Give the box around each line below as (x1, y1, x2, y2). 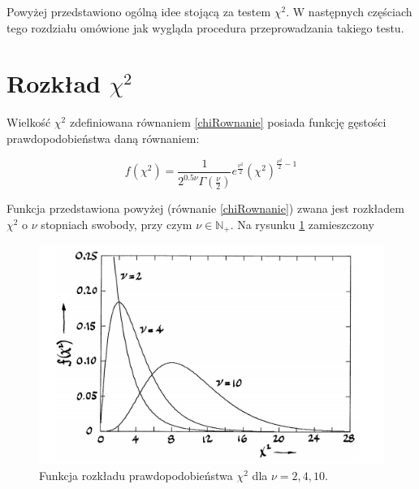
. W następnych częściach (286, 3, 413, 19)
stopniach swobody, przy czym (41, 215, 192, 232)
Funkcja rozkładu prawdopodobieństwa (39, 467, 233, 484)
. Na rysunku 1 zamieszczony (230, 215, 374, 232)
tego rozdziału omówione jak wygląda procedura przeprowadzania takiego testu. (6, 19, 404, 36)
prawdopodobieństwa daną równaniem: (6, 129, 200, 146)
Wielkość (6, 114, 51, 131)
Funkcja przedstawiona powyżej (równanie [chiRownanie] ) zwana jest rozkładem (6, 200, 404, 217)
